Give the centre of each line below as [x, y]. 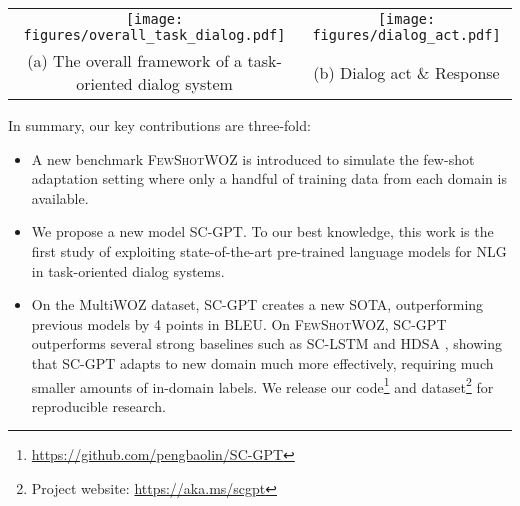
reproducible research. [98, 405]
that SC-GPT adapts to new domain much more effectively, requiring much [262, 362]
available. [60, 197]
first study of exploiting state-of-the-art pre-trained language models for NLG [269, 250]
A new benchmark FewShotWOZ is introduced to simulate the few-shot [253, 158]
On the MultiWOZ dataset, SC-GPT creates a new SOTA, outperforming [257, 304]
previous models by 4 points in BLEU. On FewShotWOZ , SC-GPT [239, 323]
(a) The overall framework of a [135, 60]
